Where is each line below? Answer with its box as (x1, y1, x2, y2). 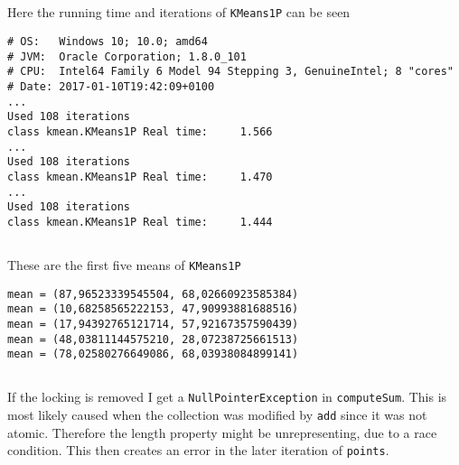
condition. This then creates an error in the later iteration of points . (7, 441, 389, 460)
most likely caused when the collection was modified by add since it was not (7, 405, 427, 423)
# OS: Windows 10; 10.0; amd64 (7, 35, 208, 49)
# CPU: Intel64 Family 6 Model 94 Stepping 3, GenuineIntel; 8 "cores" (7, 65, 454, 79)
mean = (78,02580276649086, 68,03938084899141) (7, 348, 299, 361)
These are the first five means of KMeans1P (7, 255, 241, 274)
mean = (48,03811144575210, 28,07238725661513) (7, 332, 299, 346)
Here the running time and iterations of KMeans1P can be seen (7, 3, 351, 22)
